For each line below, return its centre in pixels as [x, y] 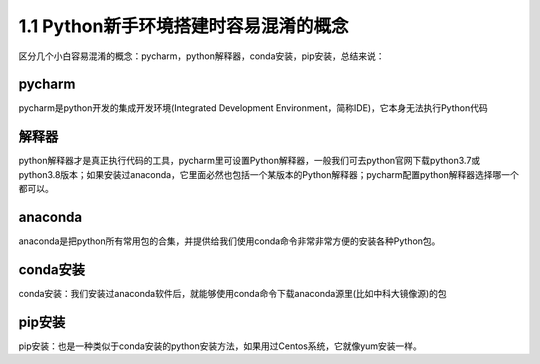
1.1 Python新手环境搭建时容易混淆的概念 [183, 26]
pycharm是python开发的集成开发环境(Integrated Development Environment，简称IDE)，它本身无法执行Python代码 [253, 108]
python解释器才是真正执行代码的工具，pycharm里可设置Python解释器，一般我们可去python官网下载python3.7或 [249, 161]
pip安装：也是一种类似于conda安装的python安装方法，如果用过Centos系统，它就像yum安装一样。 [220, 346]
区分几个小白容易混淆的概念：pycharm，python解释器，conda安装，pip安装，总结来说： [201, 56]
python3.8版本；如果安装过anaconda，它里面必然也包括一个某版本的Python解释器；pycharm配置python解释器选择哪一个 [268, 174]
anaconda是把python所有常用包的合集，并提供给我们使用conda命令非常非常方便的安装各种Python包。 [229, 241]
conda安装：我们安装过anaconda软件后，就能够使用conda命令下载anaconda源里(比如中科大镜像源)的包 [232, 293]
